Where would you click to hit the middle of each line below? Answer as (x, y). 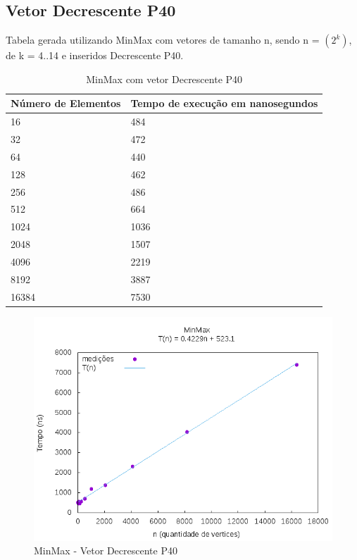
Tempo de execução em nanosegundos (224, 103)
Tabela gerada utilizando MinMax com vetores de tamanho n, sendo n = (163, 40)
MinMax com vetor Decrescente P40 (164, 79)
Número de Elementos (66, 103)
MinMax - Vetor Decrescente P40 (106, 550)
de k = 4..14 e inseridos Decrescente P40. (95, 55)
